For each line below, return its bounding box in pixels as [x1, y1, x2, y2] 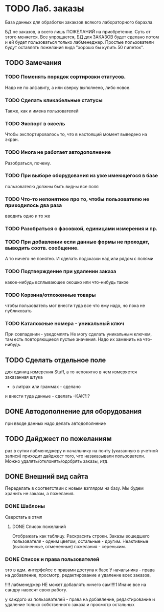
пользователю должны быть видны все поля [5, 183, 99, 189]
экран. [5, 137, 19, 142]
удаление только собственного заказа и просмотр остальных [5, 602, 135, 608]
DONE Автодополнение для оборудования [5, 407, 142, 416]
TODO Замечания [5, 58, 62, 67]
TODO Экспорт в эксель [5, 120, 65, 127]
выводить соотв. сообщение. [5, 244, 79, 251]
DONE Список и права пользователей [5, 556, 99, 562]
